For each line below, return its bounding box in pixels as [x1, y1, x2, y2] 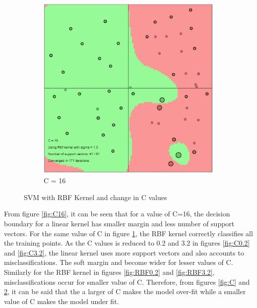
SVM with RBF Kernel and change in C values [24, 192, 167, 202]
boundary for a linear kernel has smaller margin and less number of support [4, 218, 235, 229]
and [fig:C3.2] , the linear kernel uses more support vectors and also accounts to [4, 247, 244, 257]
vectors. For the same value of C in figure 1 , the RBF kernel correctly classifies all [4, 228, 253, 238]
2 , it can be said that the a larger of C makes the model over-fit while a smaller [4, 286, 246, 297]
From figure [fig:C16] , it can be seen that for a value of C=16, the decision [4, 208, 230, 219]
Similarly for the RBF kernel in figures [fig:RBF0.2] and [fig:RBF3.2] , [4, 266, 215, 277]
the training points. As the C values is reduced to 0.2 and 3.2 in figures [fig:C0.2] [4, 238, 250, 248]
